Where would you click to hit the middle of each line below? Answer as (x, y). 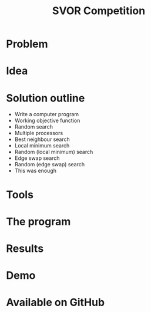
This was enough (36, 171)
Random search (33, 127)
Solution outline (46, 98)
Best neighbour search (42, 139)
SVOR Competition (99, 11)
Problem (27, 44)
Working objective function (47, 121)
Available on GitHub (55, 303)
